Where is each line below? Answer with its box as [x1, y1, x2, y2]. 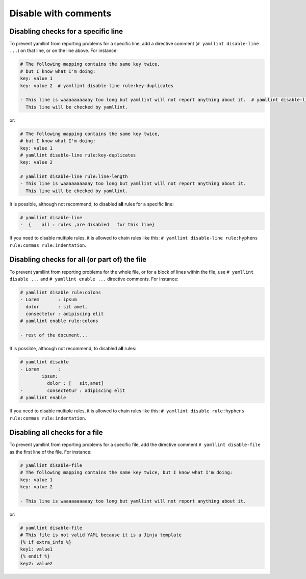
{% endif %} [20, 554, 50, 559]
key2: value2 [20, 561, 53, 566]
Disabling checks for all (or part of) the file [9, 255, 147, 264]
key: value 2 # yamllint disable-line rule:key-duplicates [20, 83, 174, 89]
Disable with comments [9, 8, 112, 19]
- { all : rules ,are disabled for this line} [20, 222, 155, 228]
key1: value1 [20, 546, 53, 552]
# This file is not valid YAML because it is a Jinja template [20, 532, 182, 538]
